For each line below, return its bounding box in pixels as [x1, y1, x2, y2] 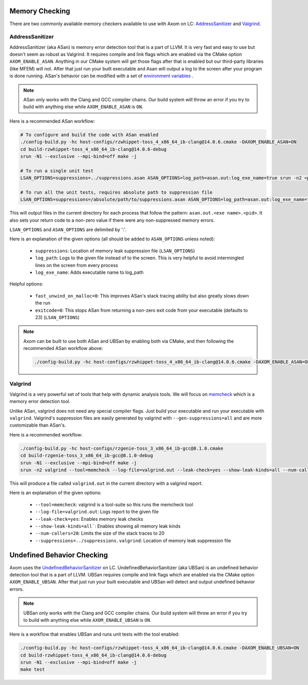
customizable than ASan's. [9, 422, 66, 428]
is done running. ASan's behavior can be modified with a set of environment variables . [9, 73, 194, 79]
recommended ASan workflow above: [23, 345, 103, 352]
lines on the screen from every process [35, 262, 118, 268]
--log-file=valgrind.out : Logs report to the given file [35, 508, 159, 515]
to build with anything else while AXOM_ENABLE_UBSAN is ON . [23, 617, 151, 623]
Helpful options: [9, 281, 44, 287]
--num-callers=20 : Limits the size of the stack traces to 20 [35, 530, 165, 536]
